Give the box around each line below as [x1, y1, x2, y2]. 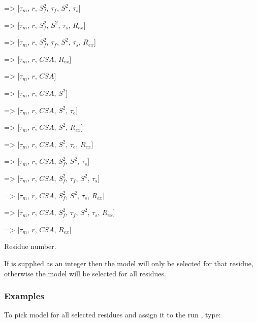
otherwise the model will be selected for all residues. [4, 268, 166, 278]
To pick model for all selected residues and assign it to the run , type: [4, 309, 221, 320]
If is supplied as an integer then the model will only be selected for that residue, [4, 258, 253, 268]
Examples [4, 290, 44, 302]
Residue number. [4, 241, 56, 252]
